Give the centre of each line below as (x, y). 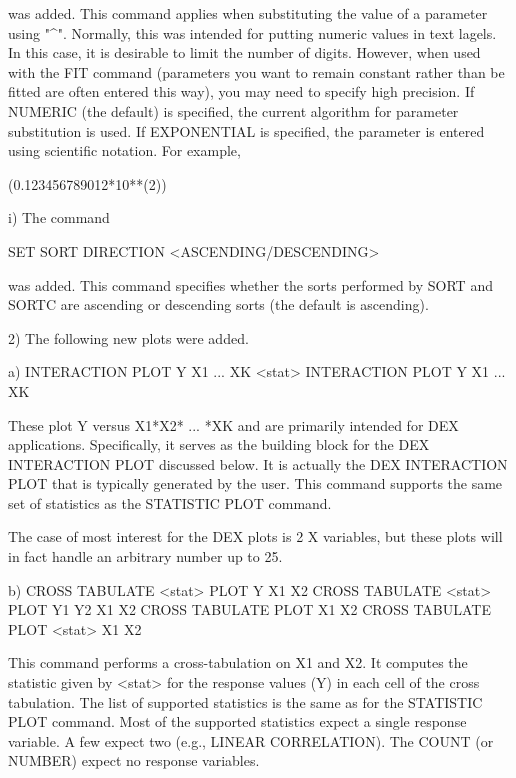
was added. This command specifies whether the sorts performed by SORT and (250, 284)
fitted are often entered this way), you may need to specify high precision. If (241, 91)
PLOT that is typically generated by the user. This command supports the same (255, 483)
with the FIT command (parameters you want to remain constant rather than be (256, 71)
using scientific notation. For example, (124, 150)
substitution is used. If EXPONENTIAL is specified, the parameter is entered (246, 130)
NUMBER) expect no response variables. (134, 760)
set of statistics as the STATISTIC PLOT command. (170, 502)
